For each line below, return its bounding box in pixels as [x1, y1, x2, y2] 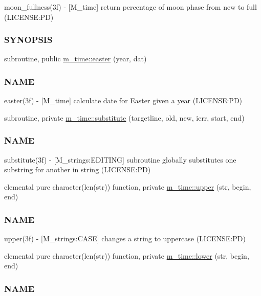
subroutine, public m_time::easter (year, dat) [4, 53, 147, 64]
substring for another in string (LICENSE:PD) [4, 164, 151, 175]
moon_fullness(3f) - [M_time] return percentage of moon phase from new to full [4, 2, 257, 12]
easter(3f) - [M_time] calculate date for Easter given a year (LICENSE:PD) [4, 95, 243, 106]
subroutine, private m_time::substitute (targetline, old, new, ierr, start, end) [4, 112, 245, 123]
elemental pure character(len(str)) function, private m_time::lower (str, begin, [4, 250, 249, 261]
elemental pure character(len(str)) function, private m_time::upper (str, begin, [4, 181, 251, 192]
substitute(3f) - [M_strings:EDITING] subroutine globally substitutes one [4, 154, 236, 165]
